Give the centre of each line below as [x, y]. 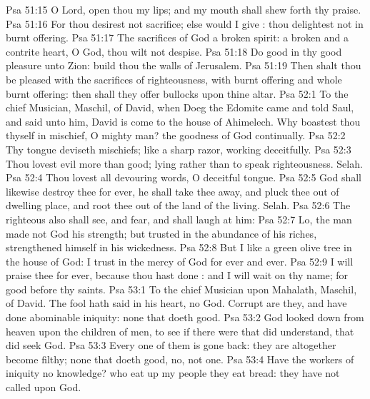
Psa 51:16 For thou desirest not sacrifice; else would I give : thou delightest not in [185, 23]
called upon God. [44, 387]
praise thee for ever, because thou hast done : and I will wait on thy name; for [177, 275]
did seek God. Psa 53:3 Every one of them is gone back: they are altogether [171, 345]
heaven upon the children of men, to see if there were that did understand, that [180, 331]
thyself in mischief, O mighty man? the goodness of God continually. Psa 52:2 [176, 135]
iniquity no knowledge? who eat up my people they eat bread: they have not [173, 373]
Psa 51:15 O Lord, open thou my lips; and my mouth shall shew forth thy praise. [184, 9]
